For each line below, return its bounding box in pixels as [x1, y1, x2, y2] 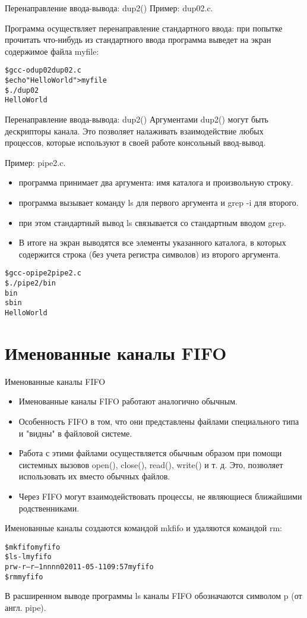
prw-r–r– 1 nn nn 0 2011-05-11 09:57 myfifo [5, 563, 154, 571]
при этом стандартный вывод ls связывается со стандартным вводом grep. [18, 216, 286, 228]
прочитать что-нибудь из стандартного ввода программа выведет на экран [5, 33, 271, 46]
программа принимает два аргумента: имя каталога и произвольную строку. [18, 176, 293, 189]
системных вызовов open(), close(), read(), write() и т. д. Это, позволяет [18, 458, 283, 470]
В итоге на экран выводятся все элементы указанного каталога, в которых [18, 236, 286, 249]
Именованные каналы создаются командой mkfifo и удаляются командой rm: [5, 522, 282, 534]
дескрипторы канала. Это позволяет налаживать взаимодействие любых [5, 124, 264, 137]
